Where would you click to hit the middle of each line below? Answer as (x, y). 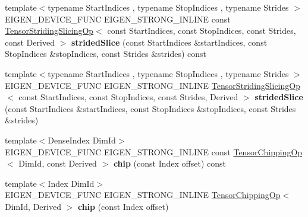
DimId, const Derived (58, 163)
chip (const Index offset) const (169, 163)
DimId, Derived (33, 206)
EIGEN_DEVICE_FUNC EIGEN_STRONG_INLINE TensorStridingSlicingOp (153, 85)
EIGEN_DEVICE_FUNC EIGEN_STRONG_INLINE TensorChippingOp (143, 195)
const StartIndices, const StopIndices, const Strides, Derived (128, 97)
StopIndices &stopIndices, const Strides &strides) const (106, 54)
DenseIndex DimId (82, 140)
